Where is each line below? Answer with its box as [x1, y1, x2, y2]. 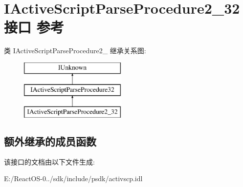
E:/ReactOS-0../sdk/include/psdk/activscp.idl [4, 173, 143, 183]
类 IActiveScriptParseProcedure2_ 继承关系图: [4, 45, 146, 56]
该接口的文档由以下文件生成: [4, 157, 95, 167]
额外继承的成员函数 [4, 134, 96, 149]
